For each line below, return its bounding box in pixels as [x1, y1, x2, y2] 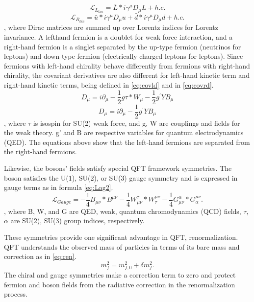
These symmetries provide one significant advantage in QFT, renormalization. [4, 232, 238, 242]
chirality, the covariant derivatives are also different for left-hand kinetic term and [4, 70, 250, 80]
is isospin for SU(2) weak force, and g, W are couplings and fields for [33, 117, 240, 128]
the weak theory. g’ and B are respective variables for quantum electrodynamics [4, 127, 244, 138]
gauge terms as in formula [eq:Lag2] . [4, 182, 113, 192]
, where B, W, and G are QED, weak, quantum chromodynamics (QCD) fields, [4, 206, 241, 216]
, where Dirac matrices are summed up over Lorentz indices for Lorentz [4, 22, 219, 32]
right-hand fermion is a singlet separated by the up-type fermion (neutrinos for [4, 41, 241, 51]
